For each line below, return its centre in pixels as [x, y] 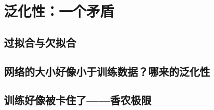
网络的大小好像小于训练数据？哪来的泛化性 [107, 71]
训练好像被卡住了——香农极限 [78, 100]
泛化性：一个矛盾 [59, 11]
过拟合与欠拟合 [40, 42]
